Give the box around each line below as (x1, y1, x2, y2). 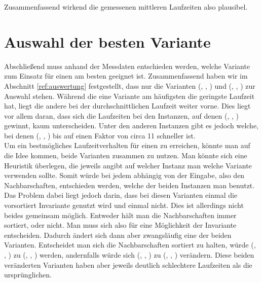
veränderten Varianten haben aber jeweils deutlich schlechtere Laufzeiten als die (4, 259, 252, 270)
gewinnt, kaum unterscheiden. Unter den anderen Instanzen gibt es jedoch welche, (4, 120, 258, 131)
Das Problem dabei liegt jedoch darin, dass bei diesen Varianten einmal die (4, 190, 238, 200)
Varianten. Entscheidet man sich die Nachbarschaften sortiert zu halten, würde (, (4, 239, 256, 250)
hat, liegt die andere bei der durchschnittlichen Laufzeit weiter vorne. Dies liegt (4, 100, 251, 111)
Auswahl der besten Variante (4, 31, 211, 52)
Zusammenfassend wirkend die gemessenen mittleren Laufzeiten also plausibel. (4, 2, 248, 12)
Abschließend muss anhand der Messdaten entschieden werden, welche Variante (4, 60, 250, 71)
